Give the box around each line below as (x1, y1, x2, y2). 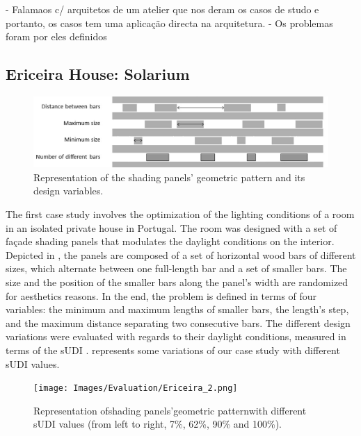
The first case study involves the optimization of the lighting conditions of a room (6, 207, 355, 221)
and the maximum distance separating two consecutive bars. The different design (6, 315, 351, 330)
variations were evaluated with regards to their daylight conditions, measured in (6, 329, 346, 344)
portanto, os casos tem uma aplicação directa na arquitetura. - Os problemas (6, 15, 333, 30)
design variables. (33, 183, 104, 198)
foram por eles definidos (6, 29, 107, 44)
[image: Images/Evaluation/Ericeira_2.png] (33, 383, 238, 394)
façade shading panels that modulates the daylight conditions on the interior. (6, 234, 335, 249)
